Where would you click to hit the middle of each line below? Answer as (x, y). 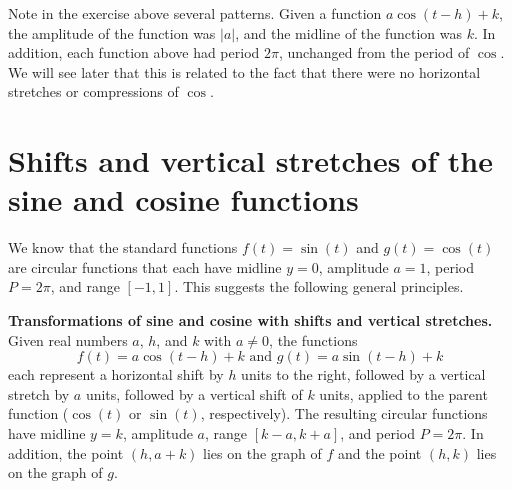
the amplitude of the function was (112, 32)
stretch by (39, 393)
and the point (380, 452)
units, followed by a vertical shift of (194, 393)
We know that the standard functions (123, 247)
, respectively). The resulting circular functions (344, 413)
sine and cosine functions (183, 199)
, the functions (313, 339)
